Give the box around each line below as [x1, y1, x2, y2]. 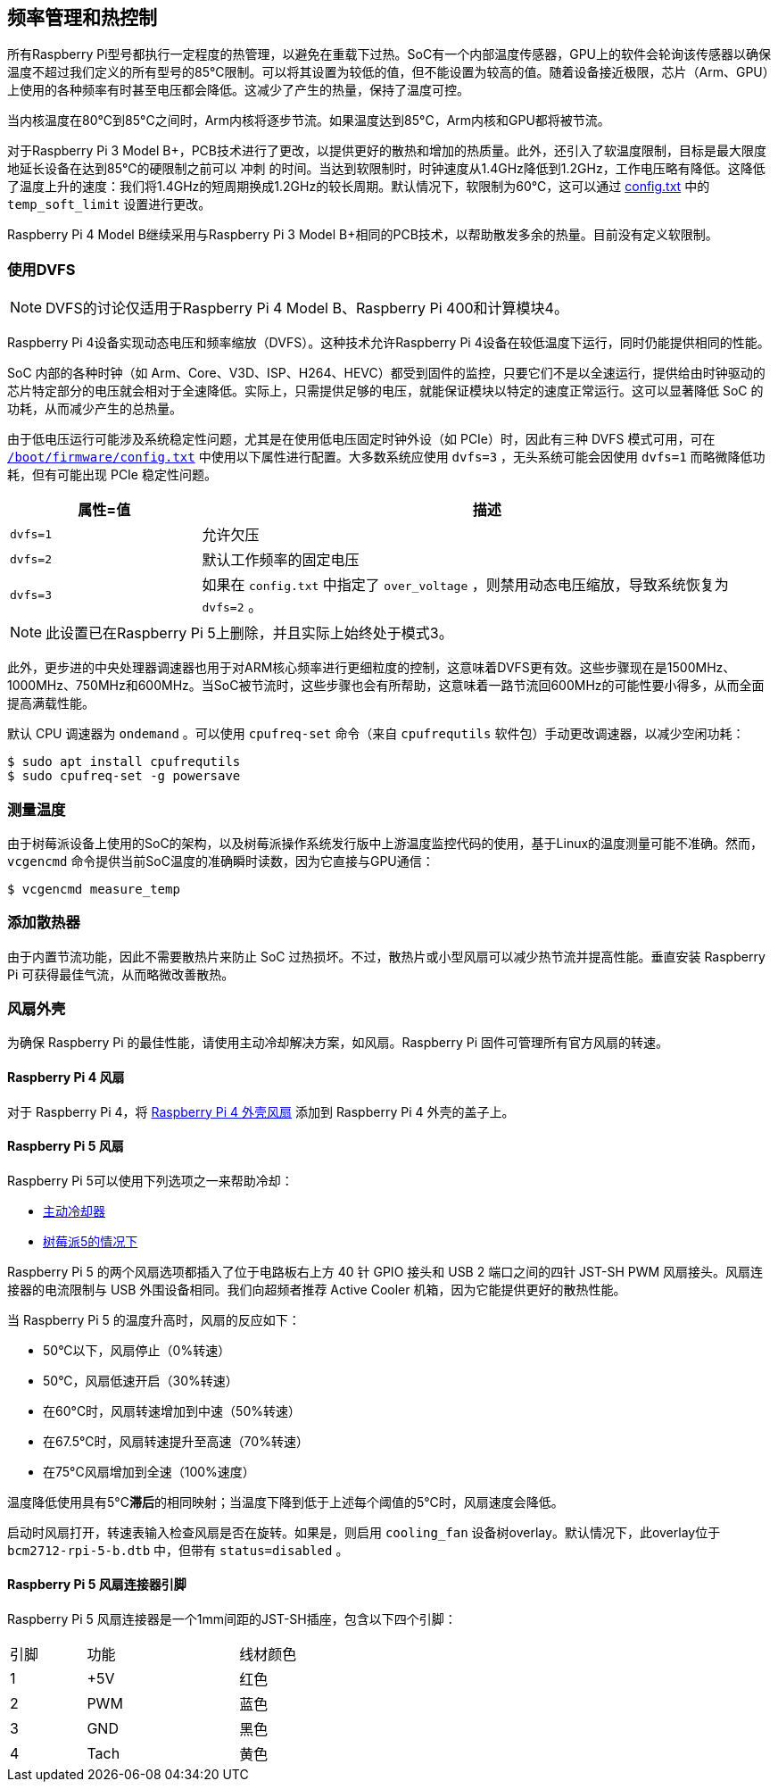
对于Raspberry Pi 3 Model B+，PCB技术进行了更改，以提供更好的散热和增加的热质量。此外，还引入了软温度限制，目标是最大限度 [7, 143, 766, 159]
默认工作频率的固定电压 [202, 551, 360, 570]
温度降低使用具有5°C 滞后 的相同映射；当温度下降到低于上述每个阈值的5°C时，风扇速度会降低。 [7, 1494, 564, 1510]
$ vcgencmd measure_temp [7, 881, 180, 896]
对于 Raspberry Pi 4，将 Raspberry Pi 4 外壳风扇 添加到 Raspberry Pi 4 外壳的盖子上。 [7, 1103, 515, 1119]
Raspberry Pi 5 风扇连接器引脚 [7, 1577, 186, 1593]
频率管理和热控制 [7, 6, 157, 29]
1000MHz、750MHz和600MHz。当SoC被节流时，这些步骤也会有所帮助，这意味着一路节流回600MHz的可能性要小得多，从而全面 [7, 678, 765, 694]
